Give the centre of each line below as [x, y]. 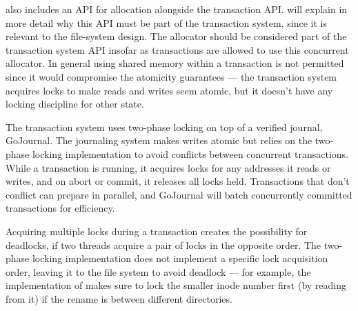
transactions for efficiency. [60, 208]
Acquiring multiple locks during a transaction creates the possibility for [157, 231]
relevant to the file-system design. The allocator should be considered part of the [176, 36]
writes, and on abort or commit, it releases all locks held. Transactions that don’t [178, 181]
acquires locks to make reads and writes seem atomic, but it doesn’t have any [169, 90]
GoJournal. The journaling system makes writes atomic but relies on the [159, 140]
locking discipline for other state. [75, 104]
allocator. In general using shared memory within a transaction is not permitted [175, 63]
